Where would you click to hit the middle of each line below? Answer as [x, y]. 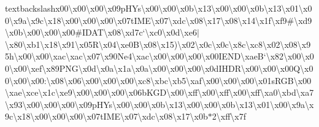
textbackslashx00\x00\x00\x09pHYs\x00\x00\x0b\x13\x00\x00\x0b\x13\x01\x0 [159, 8]
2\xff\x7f [229, 116]
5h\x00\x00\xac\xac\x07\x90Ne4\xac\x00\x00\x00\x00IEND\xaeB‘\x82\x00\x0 [159, 56]
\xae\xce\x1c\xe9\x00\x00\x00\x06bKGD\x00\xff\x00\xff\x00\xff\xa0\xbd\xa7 [159, 92]
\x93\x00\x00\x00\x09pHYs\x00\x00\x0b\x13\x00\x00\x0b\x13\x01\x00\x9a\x [159, 104]
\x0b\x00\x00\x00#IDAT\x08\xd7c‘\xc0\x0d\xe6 [101, 32]
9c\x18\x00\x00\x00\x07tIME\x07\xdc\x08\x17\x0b [106, 116]
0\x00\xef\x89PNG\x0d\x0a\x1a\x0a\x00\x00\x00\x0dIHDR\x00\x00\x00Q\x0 [159, 68]
